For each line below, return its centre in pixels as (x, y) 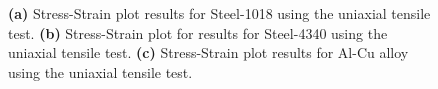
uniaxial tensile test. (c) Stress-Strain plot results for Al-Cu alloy (208, 52)
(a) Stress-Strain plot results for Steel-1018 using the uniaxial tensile (219, 13)
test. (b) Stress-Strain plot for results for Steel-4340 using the (198, 32)
